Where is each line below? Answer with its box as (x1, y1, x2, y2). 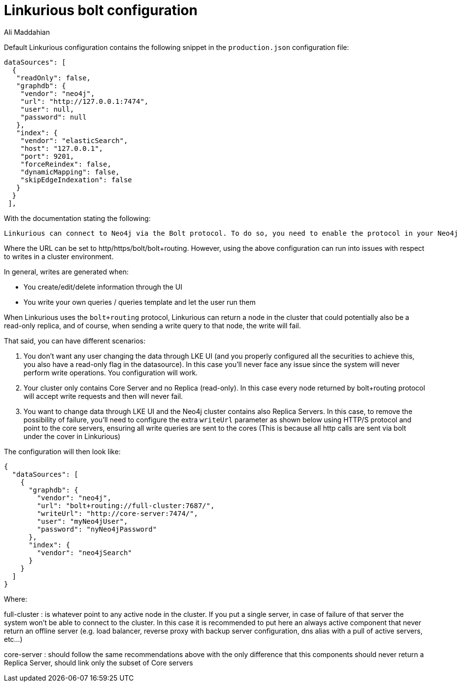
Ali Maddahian (4, 27, 50, 36)
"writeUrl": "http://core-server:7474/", (37, 509, 198, 517)
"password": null (20, 113, 87, 121)
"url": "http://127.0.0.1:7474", (20, 97, 149, 105)
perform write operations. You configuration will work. (24, 368, 198, 377)
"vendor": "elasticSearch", (20, 136, 128, 145)
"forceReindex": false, (20, 160, 112, 168)
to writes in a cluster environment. (4, 252, 114, 261)
